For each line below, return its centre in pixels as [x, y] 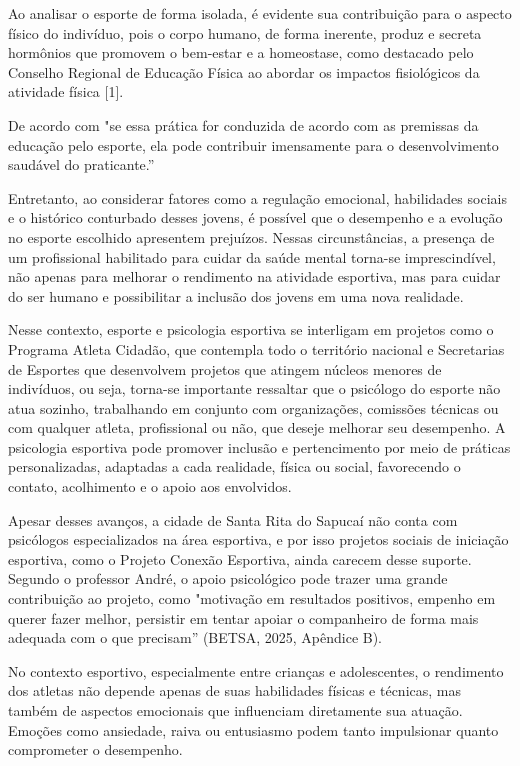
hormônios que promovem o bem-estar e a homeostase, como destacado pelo [241, 52]
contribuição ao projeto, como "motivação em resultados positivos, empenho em [252, 598]
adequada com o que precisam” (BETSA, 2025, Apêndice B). [195, 637]
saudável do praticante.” [81, 164]
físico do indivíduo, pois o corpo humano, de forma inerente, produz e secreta [245, 32]
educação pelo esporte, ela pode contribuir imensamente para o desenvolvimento [253, 144]
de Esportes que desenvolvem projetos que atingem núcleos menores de [225, 368]
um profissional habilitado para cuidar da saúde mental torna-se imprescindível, [252, 256]
